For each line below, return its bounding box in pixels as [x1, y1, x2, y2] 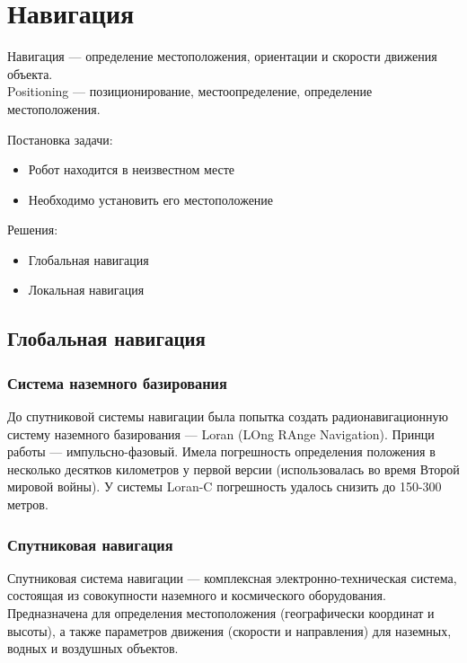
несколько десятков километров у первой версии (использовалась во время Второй [7, 459, 460, 478]
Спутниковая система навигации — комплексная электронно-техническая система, [7, 568, 457, 587]
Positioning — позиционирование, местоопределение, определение [7, 82, 373, 101]
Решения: [7, 220, 58, 239]
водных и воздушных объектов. [7, 639, 179, 658]
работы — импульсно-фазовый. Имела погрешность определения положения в [7, 442, 436, 461]
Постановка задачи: [7, 129, 113, 148]
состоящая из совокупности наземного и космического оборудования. [7, 586, 386, 605]
